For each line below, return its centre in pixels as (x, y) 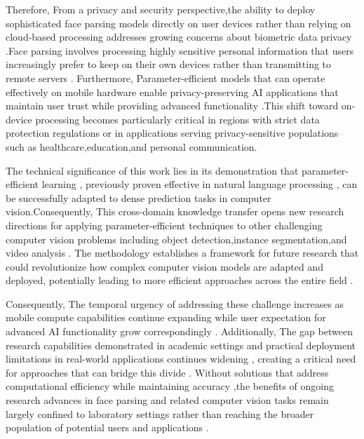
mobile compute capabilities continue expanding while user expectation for (166, 317)
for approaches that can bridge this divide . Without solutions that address (167, 372)
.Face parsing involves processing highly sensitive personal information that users (180, 50)
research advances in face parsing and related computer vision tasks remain (167, 400)
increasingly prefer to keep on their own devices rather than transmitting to (169, 64)
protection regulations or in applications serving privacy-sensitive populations (172, 133)
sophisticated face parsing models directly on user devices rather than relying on (178, 23)
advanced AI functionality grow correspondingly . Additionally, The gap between (179, 331)
